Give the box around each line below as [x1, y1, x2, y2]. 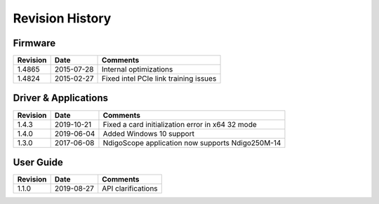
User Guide [13, 156, 63, 168]
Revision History [13, 11, 112, 26]
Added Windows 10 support [102, 128, 194, 138]
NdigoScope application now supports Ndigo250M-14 [102, 137, 281, 147]
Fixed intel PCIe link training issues [101, 74, 217, 83]
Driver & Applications [13, 92, 109, 104]
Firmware [13, 37, 56, 49]
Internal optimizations [101, 64, 173, 74]
